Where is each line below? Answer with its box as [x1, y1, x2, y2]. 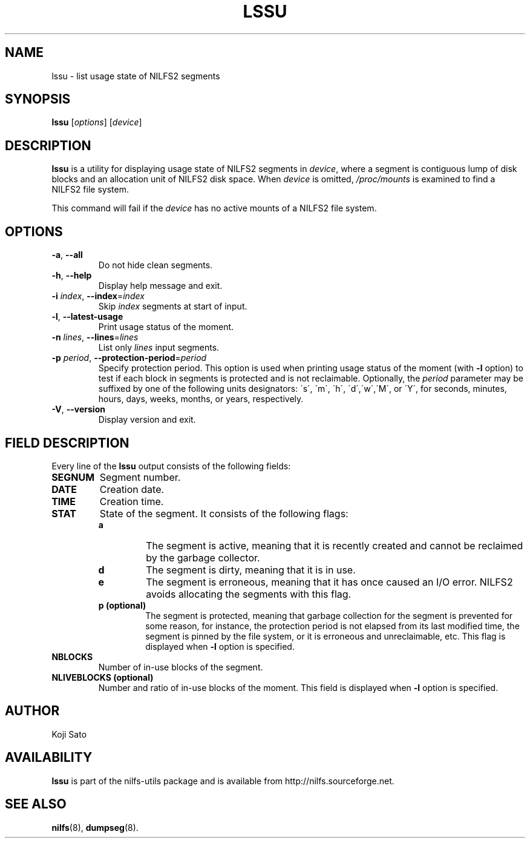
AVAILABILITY [5, 750, 93, 765]
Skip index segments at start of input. [98, 301, 247, 312]
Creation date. [99, 483, 165, 495]
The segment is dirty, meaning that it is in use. [146, 563, 356, 576]
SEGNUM [51, 471, 95, 483]
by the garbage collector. [146, 551, 260, 564]
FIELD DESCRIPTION [5, 435, 129, 451]
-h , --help [51, 270, 92, 281]
